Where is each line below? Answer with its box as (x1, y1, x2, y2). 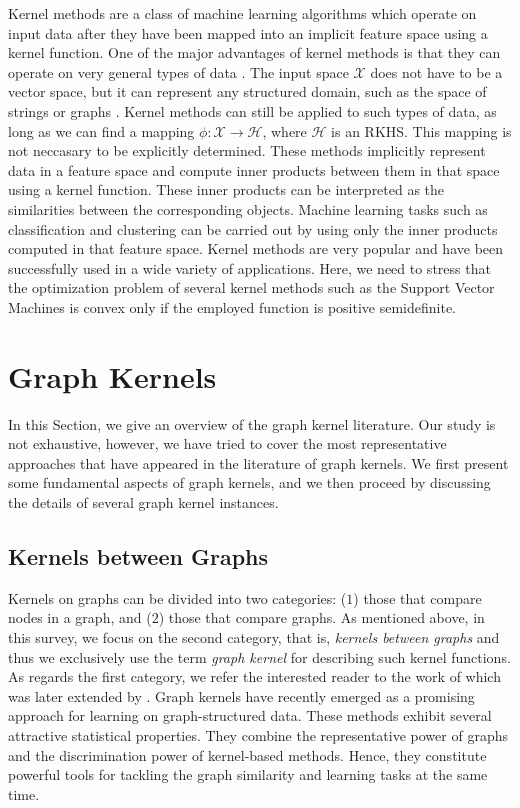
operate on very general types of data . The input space (8, 61, 349, 82)
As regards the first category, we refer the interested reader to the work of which (8, 666, 501, 687)
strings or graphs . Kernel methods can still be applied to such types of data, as (8, 100, 497, 121)
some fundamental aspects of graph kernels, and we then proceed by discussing (8, 472, 491, 493)
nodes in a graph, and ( (8, 607, 152, 628)
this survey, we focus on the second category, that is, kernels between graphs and (8, 626, 500, 647)
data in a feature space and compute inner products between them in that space (8, 159, 500, 180)
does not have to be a (370, 61, 503, 82)
